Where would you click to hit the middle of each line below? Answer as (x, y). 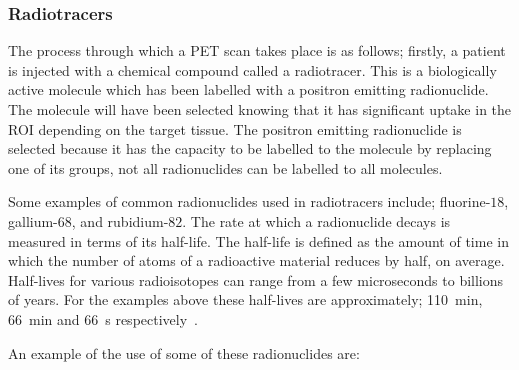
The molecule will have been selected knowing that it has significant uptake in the (260, 109)
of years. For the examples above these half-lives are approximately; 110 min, (245, 299)
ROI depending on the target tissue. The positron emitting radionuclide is (235, 128)
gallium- (33, 220)
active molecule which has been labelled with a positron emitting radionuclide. (248, 89)
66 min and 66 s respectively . (103, 318)
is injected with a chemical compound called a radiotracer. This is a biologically (252, 69)
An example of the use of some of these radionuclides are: (184, 352)
